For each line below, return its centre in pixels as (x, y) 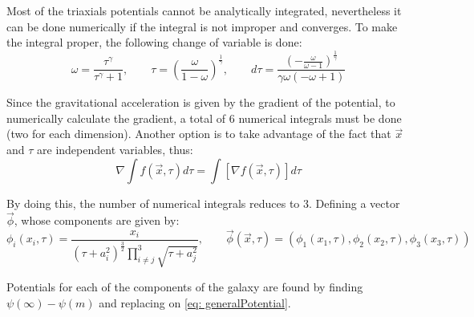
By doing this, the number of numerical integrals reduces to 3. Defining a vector (203, 203)
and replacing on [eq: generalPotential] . (195, 302)
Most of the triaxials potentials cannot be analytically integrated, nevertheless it (204, 10)
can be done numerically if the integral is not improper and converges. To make (202, 26)
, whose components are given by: (97, 220)
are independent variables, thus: (115, 149)
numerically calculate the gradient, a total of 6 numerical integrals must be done (204, 118)
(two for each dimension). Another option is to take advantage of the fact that (199, 134)
